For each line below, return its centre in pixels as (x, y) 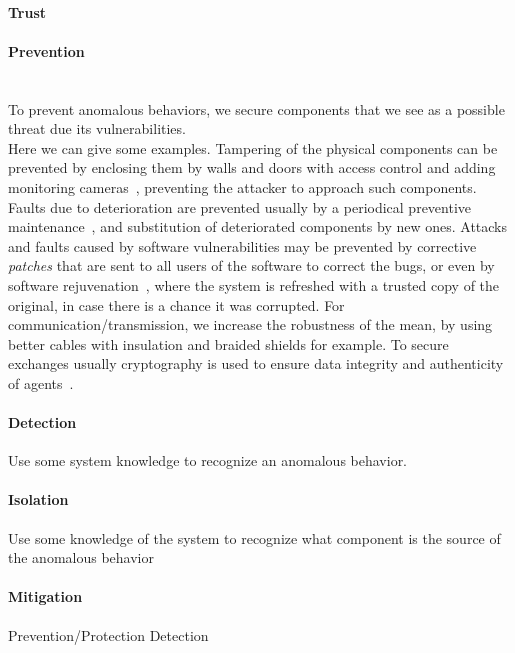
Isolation (38, 499)
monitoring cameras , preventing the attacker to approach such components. (242, 186)
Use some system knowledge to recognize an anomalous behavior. (208, 460)
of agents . (41, 382)
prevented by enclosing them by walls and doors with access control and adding (252, 167)
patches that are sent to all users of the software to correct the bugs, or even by (251, 265)
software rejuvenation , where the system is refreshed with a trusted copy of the (254, 284)
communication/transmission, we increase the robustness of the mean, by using (250, 324)
